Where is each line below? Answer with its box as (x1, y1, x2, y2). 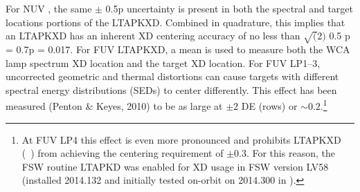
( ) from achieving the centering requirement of (21, 146, 224, 160)
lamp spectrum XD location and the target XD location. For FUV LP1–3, (6, 55, 321, 70)
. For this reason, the (246, 146, 335, 160)
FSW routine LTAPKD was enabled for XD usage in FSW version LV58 (21, 159, 329, 173)
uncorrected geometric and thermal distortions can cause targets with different (6, 69, 339, 84)
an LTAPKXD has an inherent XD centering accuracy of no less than (6, 28, 300, 43)
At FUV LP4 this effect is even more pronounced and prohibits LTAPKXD (21, 132, 341, 146)
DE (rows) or (241, 98, 298, 113)
